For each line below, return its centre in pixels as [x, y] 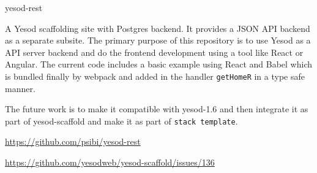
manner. [20, 88]
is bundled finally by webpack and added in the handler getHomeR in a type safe [155, 76]
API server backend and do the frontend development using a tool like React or [154, 52]
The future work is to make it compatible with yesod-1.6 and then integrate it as [157, 109]
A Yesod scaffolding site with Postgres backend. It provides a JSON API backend [158, 28]
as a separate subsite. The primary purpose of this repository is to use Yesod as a [158, 40]
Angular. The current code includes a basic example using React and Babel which [158, 64]
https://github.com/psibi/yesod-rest [73, 141]
